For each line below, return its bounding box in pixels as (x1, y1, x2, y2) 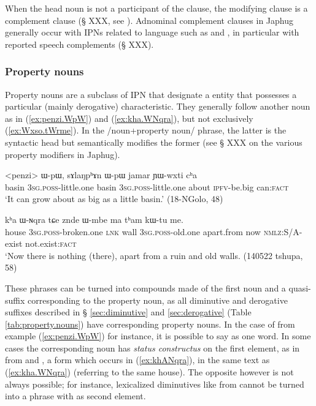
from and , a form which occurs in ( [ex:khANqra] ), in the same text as (5, 353, 270, 366)
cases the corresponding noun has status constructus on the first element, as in (5, 341, 300, 354)
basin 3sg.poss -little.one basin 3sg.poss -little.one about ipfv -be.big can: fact (5, 180, 289, 193)
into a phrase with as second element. (5, 389, 146, 402)
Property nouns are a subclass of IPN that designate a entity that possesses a (5, 88, 297, 100)
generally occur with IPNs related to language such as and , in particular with (5, 26, 299, 39)
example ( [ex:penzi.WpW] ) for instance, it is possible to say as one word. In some (5, 329, 311, 342)
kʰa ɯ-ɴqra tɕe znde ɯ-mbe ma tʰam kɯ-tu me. (5, 212, 183, 225)
